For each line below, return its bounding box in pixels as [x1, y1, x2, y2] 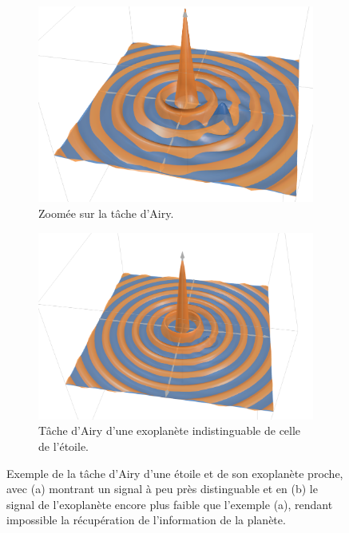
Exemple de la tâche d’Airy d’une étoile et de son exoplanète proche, [6, 464, 343, 481]
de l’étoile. [38, 437, 89, 454]
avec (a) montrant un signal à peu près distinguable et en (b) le [6, 480, 318, 497]
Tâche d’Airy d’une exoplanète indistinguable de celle [38, 422, 301, 439]
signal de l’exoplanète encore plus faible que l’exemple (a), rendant [6, 495, 333, 512]
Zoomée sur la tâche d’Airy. [38, 205, 174, 222]
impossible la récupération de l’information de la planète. [6, 511, 286, 528]
